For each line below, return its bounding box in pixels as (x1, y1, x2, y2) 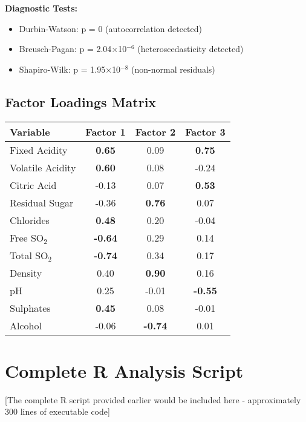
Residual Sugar (10, 195, 74, 209)
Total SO (10, 248, 48, 262)
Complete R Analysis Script (5, 358, 244, 383)
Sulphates (10, 300, 51, 315)
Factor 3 (185, 124, 226, 139)
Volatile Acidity (10, 160, 76, 174)
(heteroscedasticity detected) (137, 42, 244, 55)
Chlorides (10, 213, 50, 227)
